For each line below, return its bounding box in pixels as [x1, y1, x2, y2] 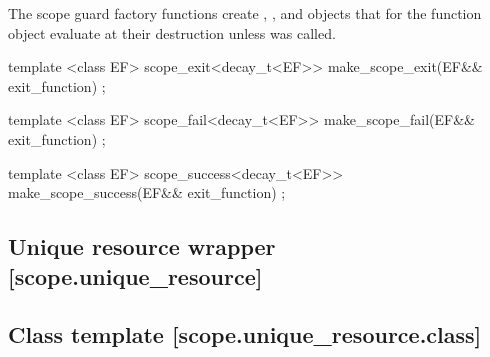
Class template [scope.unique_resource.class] [8, 319, 482, 350]
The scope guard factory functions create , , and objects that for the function [8, 3, 482, 23]
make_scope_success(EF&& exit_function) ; [8, 182, 286, 203]
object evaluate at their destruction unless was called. [8, 22, 336, 43]
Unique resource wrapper [8, 231, 276, 262]
